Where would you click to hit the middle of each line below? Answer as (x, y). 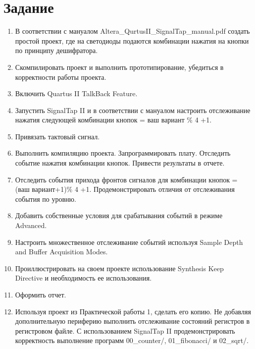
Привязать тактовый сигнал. (57, 136)
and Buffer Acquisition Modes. (61, 252)
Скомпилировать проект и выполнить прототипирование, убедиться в (119, 67)
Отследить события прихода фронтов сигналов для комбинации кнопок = (126, 179)
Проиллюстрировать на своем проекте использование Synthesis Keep (119, 268)
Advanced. (31, 225)
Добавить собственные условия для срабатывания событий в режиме (119, 215)
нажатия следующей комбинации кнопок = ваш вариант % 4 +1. (113, 120)
